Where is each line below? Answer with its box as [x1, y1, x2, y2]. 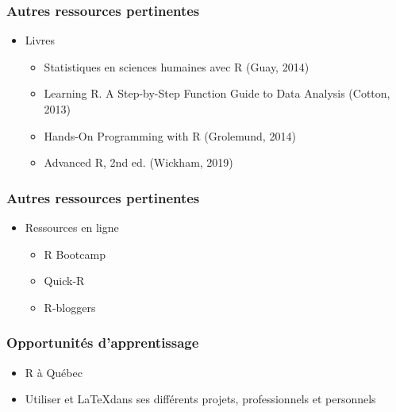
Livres [25, 32, 56, 48]
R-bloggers [44, 298, 96, 315]
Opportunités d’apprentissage [6, 333, 199, 352]
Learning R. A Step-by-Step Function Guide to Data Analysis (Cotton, [44, 85, 390, 102]
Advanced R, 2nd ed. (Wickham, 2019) [44, 154, 233, 171]
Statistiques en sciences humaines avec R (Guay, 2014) [44, 58, 309, 75]
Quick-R [44, 272, 85, 289]
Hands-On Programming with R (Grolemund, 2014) [44, 127, 296, 144]
